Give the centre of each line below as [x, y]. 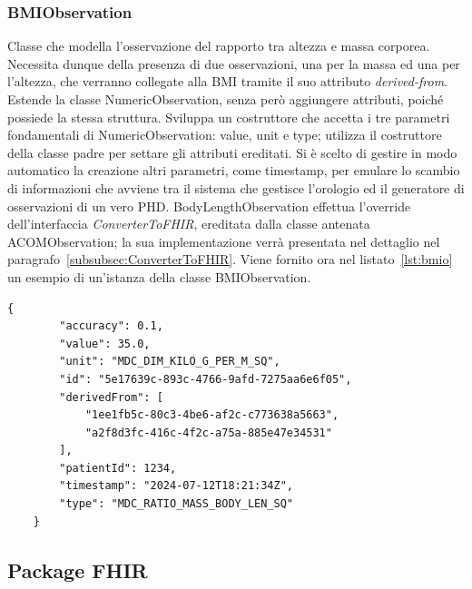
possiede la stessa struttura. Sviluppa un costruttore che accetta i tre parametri [229, 117]
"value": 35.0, [105, 344]
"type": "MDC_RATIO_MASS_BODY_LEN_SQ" [176, 504]
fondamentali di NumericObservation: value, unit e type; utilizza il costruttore [225, 135]
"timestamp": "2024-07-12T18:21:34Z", [176, 486]
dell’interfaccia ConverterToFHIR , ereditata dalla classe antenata [189, 224]
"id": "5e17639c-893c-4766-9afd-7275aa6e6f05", [206, 379]
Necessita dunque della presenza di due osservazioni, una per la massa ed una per [234, 63]
